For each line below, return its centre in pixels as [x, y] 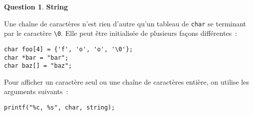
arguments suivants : [36, 91]
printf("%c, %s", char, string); [59, 108]
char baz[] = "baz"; [38, 66]
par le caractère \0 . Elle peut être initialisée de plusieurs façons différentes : [121, 33]
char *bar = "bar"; [36, 57]
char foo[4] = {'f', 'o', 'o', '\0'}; [68, 49]
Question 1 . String [36, 6]
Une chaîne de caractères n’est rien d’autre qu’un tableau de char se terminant [125, 23]
